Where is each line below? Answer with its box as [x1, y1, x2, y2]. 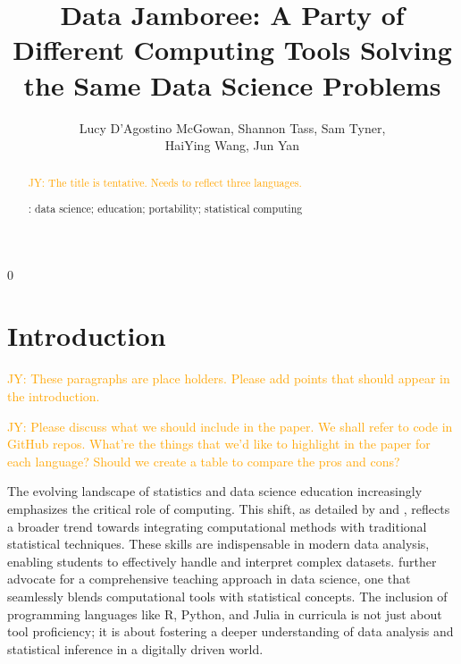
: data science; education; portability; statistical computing [28, 201, 303, 216]
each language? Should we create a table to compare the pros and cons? [7, 451, 400, 470]
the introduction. [7, 387, 100, 405]
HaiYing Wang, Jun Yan [164, 136, 300, 155]
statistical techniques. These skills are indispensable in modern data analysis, [7, 534, 430, 553]
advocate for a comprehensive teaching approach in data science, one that [7, 569, 411, 588]
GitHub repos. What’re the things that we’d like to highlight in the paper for [7, 434, 431, 453]
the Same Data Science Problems [23, 66, 441, 103]
